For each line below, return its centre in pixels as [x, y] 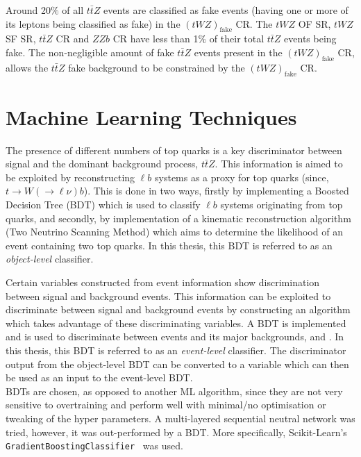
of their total [237, 39]
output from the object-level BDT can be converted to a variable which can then [177, 364]
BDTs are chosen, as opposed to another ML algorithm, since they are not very [174, 391]
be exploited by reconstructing [70, 177]
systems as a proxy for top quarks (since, [242, 177]
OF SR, [314, 23]
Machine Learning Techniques [151, 116]
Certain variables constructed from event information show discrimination [163, 282]
